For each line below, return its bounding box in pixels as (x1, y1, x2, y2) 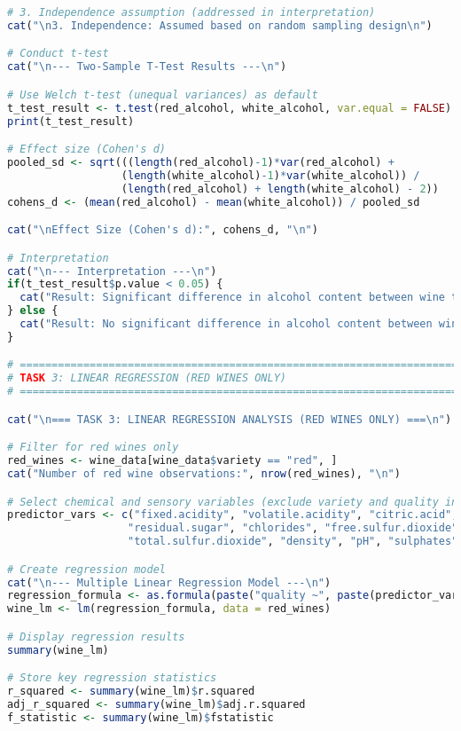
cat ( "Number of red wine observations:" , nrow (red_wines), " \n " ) (7, 468, 401, 480)
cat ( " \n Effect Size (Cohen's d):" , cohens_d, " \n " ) (7, 224, 318, 237)
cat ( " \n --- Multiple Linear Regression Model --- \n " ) (7, 576, 332, 589)
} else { (7, 304, 59, 318)
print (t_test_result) (7, 114, 135, 128)
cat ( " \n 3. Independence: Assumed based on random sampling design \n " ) (7, 19, 433, 32)
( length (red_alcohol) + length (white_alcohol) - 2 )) (121, 182, 439, 195)
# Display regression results (7, 630, 185, 643)
